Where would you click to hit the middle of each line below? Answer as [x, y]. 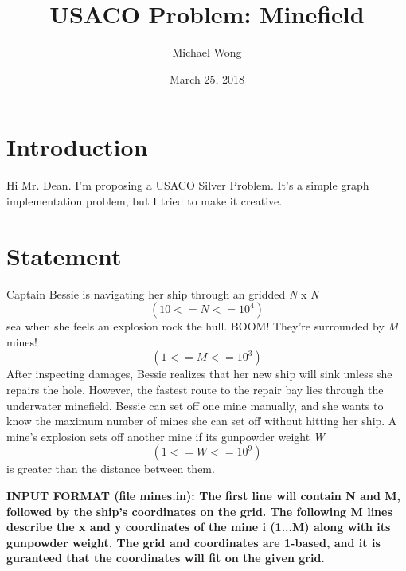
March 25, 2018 [207, 78]
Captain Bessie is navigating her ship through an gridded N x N [163, 293]
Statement [64, 255]
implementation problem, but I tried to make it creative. [144, 200]
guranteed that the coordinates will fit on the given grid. [166, 558]
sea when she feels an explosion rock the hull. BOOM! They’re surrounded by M [203, 326]
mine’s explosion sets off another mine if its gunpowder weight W [166, 436]
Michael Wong [207, 52]
